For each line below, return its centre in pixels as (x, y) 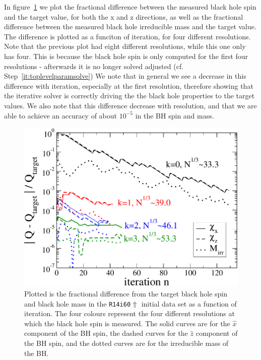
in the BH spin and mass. (175, 115)
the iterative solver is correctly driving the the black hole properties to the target (129, 96)
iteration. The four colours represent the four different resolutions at (129, 313)
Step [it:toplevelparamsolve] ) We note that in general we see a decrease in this (125, 76)
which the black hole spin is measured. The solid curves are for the (127, 323)
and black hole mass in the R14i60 (78, 303)
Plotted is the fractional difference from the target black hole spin (126, 294)
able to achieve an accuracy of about (61, 115)
